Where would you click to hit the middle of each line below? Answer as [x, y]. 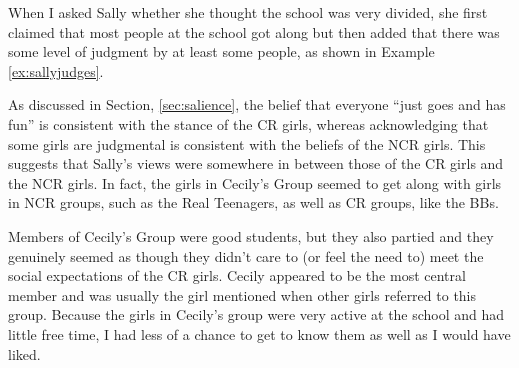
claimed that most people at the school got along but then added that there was [254, 31]
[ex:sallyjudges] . [56, 70]
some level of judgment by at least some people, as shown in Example [221, 51]
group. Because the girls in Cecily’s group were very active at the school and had [256, 314]
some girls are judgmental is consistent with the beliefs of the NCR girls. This [247, 143]
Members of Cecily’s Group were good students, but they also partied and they [251, 235]
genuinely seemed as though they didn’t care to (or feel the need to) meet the [246, 255]
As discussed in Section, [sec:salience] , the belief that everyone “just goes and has [257, 104]
